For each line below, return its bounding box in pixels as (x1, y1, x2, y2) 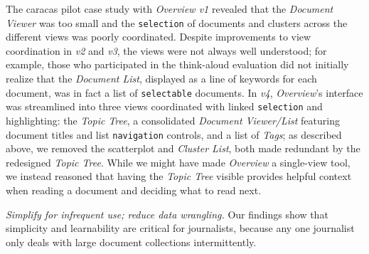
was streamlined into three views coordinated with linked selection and (6, 99, 323, 114)
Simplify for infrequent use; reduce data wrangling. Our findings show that (6, 206, 328, 221)
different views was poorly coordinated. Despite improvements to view (6, 29, 311, 44)
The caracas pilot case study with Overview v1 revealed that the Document (6, 1, 333, 16)
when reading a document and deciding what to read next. (6, 182, 262, 197)
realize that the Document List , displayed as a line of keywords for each (6, 71, 317, 86)
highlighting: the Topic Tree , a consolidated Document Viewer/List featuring (6, 112, 340, 127)
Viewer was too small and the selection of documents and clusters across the (6, 15, 348, 30)
